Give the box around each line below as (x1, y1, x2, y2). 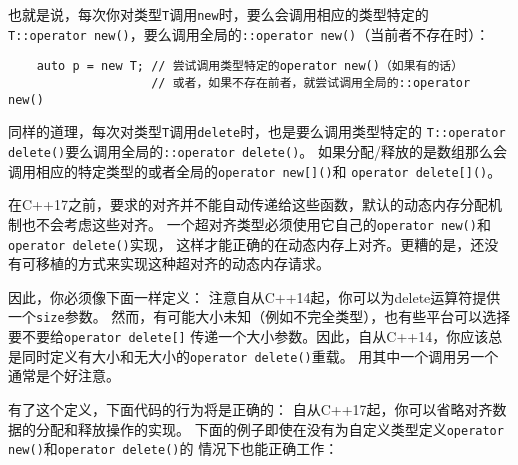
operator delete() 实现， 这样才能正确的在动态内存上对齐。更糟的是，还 (8, 233, 485, 254)
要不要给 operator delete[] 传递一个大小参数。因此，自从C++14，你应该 (8, 326, 489, 346)
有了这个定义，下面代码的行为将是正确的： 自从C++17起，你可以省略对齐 (8, 398, 493, 419)
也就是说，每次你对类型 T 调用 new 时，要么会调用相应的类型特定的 (8, 4, 429, 24)
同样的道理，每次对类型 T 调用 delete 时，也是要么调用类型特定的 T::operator (8, 121, 506, 142)
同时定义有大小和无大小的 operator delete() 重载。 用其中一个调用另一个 (21, 345, 499, 366)
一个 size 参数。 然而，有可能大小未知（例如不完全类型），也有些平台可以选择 (8, 306, 511, 327)
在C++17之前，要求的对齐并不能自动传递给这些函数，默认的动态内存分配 (8, 194, 488, 215)
